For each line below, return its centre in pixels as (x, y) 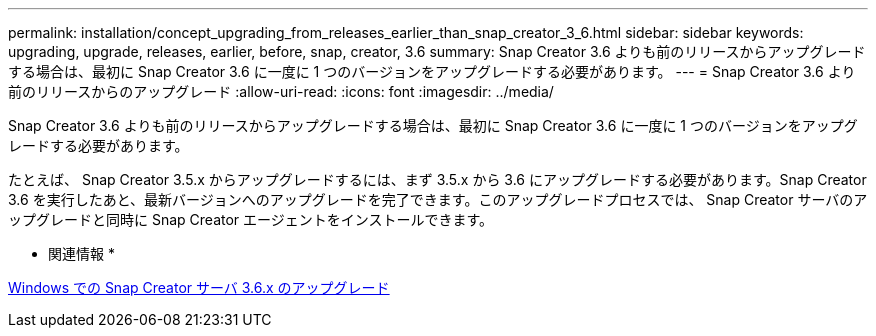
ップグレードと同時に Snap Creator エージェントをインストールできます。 (251, 219)
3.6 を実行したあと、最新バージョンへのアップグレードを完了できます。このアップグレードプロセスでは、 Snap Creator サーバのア (438, 199)
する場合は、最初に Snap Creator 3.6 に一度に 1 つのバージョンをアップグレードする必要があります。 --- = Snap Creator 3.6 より (432, 71)
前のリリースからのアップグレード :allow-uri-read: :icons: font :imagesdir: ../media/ (281, 91)
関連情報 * (81, 253)
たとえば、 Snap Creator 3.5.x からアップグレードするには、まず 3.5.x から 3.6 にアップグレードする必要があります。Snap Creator (437, 179)
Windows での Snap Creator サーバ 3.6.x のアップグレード (199, 287)
